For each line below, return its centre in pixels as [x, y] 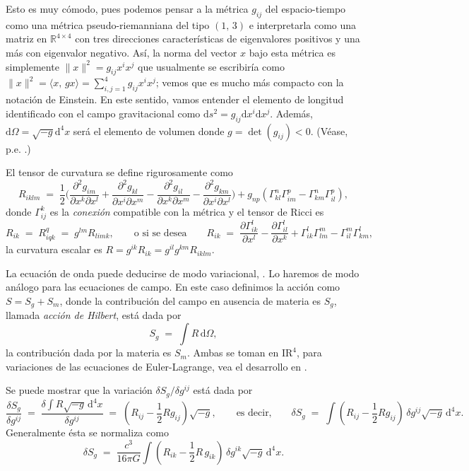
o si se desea [160, 233]
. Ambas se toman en [233, 353]
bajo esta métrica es [292, 52]
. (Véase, [329, 130]
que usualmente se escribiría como [211, 66]
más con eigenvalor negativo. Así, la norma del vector [121, 52]
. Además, [292, 113]
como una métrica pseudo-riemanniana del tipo [108, 24]
